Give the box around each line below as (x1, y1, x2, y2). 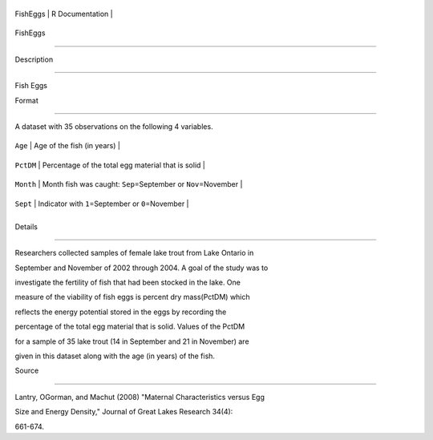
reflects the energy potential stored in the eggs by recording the (14, 307, 227, 317)
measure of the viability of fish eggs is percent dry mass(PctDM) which (14, 293, 250, 302)
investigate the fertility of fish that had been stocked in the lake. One (14, 277, 241, 288)
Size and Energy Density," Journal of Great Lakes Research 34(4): (14, 407, 233, 417)
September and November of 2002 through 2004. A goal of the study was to (14, 263, 269, 272)
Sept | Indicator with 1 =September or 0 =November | (14, 199, 189, 208)
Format (14, 95, 39, 105)
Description (14, 54, 54, 64)
